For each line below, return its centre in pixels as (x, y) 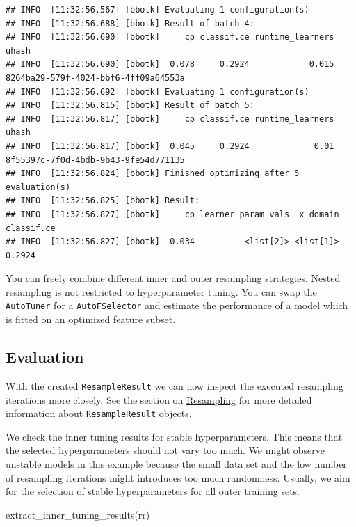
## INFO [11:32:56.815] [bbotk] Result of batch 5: (130, 105)
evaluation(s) (38, 187)
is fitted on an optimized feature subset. (91, 319)
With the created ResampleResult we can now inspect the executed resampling (175, 385)
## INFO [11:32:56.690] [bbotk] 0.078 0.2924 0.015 (170, 64)
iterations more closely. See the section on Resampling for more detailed (159, 399)
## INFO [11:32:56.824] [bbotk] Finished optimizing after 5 (153, 174)
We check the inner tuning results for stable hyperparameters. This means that (174, 436)
